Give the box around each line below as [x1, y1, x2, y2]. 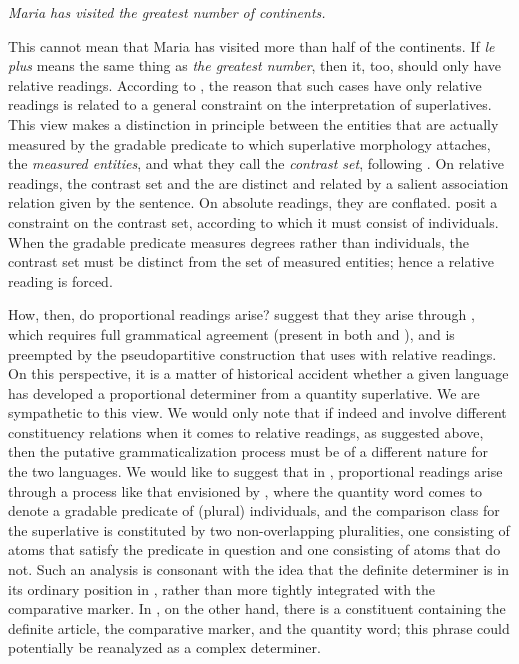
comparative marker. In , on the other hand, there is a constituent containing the [8, 598, 506, 619]
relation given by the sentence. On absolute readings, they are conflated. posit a [8, 192, 498, 213]
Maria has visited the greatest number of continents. [8, 2, 326, 22]
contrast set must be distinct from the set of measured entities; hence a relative [8, 251, 494, 272]
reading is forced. [8, 270, 113, 291]
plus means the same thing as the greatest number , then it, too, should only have [8, 55, 502, 76]
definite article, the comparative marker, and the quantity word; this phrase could [8, 617, 510, 638]
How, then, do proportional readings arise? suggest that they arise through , [8, 304, 475, 325]
